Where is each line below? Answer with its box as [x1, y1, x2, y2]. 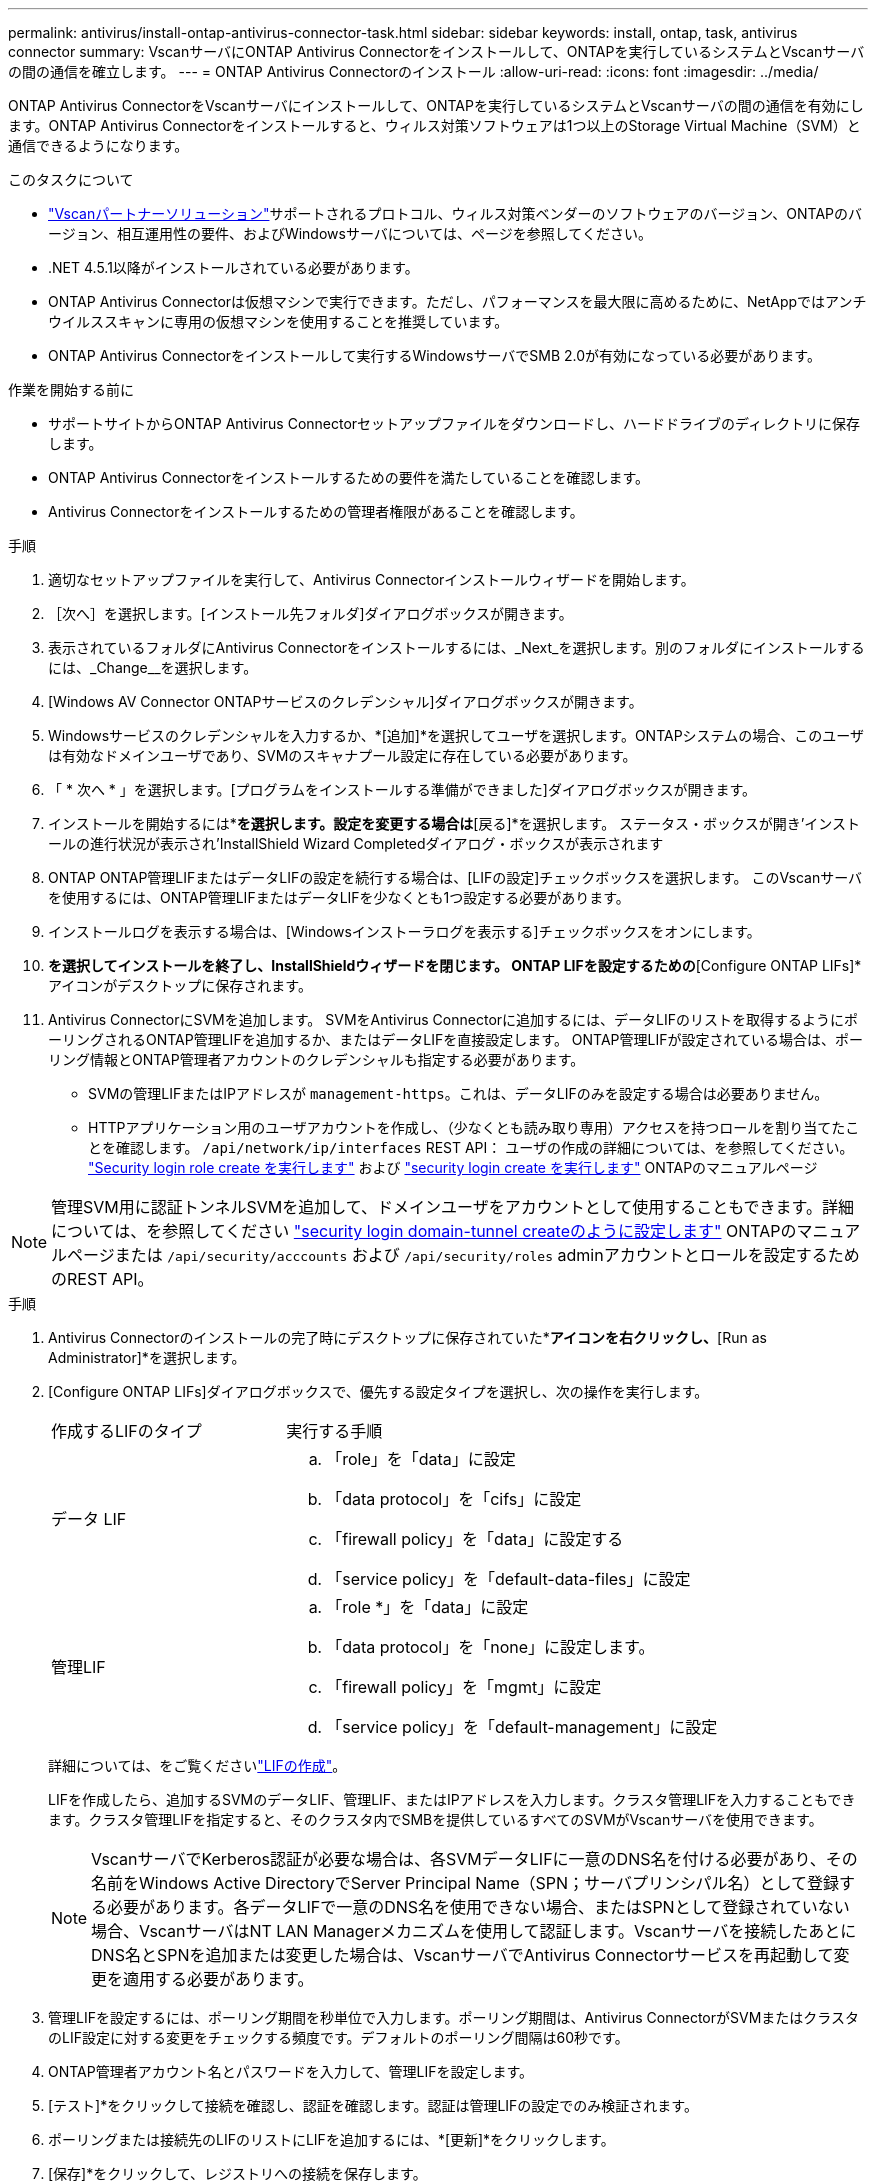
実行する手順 [286, 1421, 383, 1441]
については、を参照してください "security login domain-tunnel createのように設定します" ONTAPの [51, 1221, 797, 1241]
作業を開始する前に [8, 381, 134, 398]
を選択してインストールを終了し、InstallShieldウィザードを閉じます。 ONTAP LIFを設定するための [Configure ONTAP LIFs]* [48, 957, 862, 974]
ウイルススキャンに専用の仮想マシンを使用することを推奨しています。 [48, 313, 509, 330]
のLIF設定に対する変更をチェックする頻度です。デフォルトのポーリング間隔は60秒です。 [48, 2029, 629, 2046]
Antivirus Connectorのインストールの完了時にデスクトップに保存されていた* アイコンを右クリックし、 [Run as [48, 1329, 767, 1346]
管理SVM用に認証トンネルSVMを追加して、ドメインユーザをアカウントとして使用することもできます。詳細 [51, 1197, 854, 1217]
